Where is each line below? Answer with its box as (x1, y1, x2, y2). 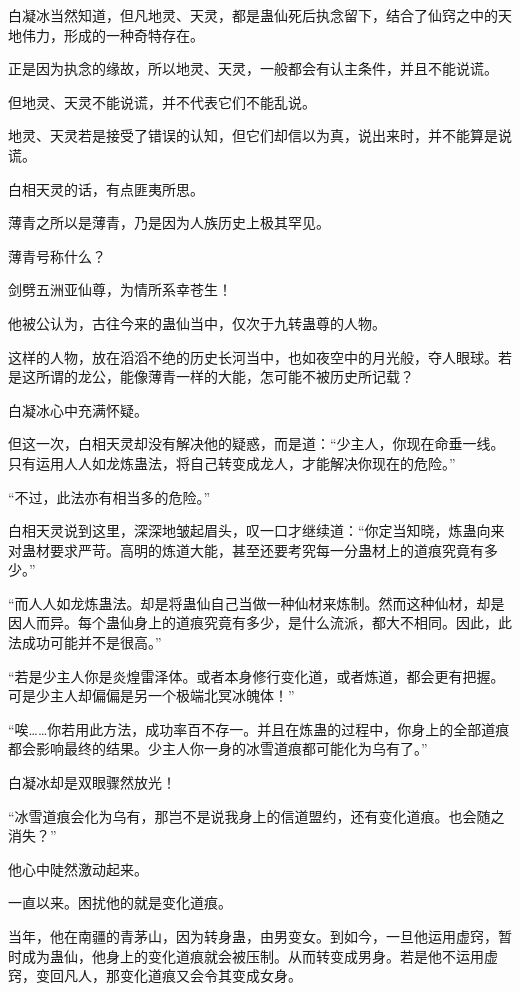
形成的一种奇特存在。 (63, 24, 204, 45)
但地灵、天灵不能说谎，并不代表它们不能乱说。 (8, 91, 316, 112)
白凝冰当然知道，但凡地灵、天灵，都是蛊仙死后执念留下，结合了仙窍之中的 (8, 5, 498, 25)
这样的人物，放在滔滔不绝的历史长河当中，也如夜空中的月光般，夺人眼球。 (8, 346, 498, 367)
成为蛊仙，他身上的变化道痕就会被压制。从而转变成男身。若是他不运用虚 (21, 945, 498, 966)
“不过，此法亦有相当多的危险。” (8, 486, 211, 507)
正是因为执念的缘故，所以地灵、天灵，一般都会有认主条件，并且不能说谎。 (8, 58, 498, 79)
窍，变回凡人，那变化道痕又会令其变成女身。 (8, 965, 302, 986)
